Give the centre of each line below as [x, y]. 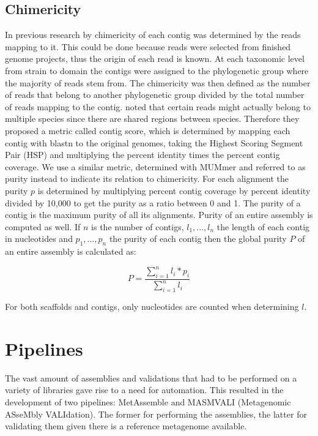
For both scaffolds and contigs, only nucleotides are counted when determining [152, 306]
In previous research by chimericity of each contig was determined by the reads [153, 35]
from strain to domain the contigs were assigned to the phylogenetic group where [157, 70]
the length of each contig [263, 226]
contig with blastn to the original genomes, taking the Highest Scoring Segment [154, 142]
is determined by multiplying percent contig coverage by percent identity [174, 190]
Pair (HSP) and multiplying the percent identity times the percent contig [142, 155]
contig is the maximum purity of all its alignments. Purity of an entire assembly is [159, 215]
